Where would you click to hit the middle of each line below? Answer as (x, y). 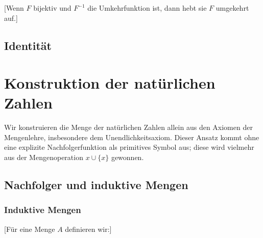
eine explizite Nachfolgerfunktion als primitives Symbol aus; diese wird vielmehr (129, 147)
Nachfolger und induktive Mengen (96, 185)
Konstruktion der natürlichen (110, 83)
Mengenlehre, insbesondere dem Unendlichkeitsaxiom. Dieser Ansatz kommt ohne (132, 137)
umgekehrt (232, 8)
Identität (28, 45)
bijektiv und (52, 8)
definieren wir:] (88, 229)
